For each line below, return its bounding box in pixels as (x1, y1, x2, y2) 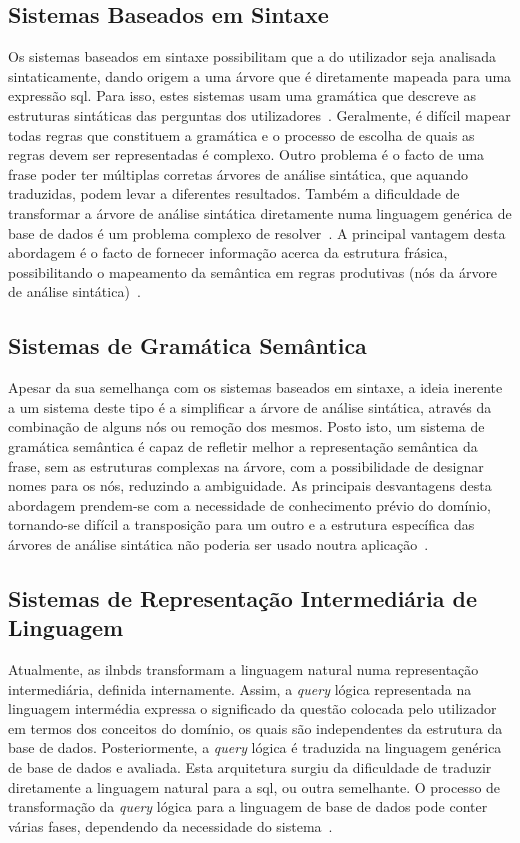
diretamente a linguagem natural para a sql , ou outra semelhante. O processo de (8, 776, 501, 797)
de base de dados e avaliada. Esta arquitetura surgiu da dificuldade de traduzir (8, 757, 492, 778)
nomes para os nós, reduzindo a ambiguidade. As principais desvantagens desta (8, 475, 492, 496)
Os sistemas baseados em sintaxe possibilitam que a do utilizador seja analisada (8, 46, 497, 67)
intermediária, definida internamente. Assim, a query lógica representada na (8, 678, 472, 699)
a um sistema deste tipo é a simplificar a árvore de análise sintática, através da (8, 396, 492, 417)
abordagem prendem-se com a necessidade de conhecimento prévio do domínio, (8, 494, 491, 515)
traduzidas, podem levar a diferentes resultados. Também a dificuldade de (8, 183, 460, 204)
